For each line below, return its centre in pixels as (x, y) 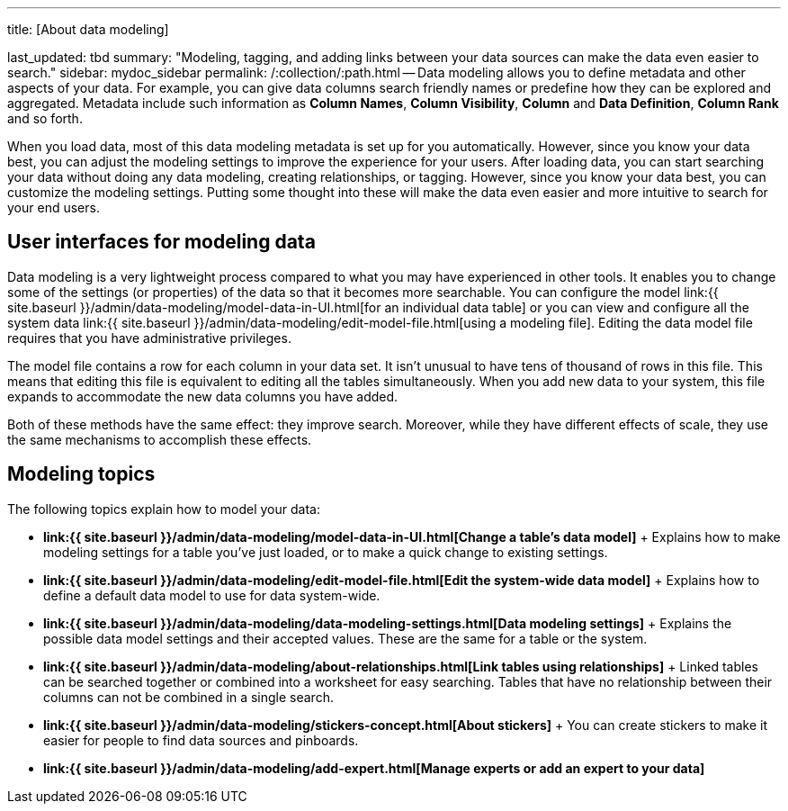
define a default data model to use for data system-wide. (212, 595)
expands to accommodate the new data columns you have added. (203, 396)
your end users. (54, 207)
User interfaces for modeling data (161, 242)
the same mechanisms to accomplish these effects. (160, 439)
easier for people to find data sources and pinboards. (201, 740)
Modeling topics (81, 474)
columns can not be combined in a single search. (188, 697)
